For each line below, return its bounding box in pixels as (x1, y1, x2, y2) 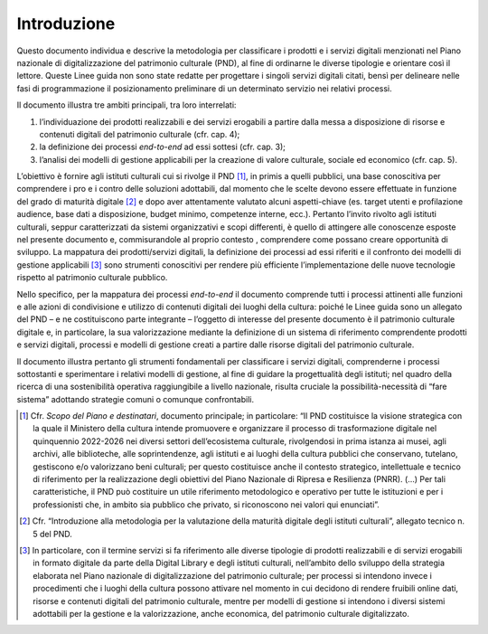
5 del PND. (33, 528, 72, 539)
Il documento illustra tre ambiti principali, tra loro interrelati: (16, 99, 237, 110)
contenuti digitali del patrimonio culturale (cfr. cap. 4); (39, 128, 240, 139)
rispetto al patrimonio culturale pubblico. (16, 272, 168, 283)
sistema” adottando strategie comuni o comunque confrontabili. (16, 393, 255, 404)
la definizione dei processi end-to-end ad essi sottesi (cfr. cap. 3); (39, 141, 286, 153)
